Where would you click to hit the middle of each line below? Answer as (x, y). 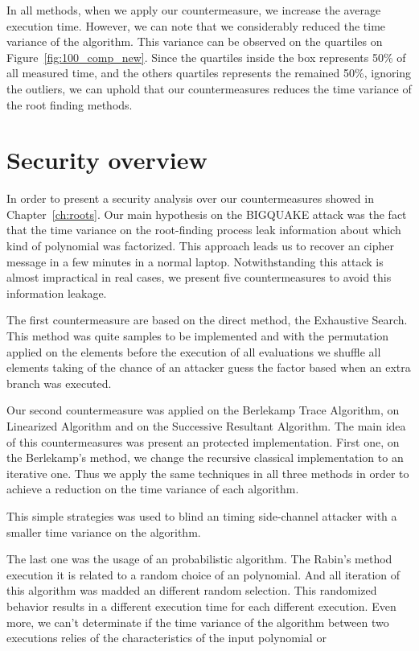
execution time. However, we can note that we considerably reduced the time (196, 25)
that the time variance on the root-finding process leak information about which (204, 230)
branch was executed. (59, 383)
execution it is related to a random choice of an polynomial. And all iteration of (203, 574)
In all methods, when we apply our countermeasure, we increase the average (194, 10)
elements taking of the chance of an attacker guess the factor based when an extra (209, 367)
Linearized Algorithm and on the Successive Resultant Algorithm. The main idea (206, 426)
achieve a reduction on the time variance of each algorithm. (153, 489)
